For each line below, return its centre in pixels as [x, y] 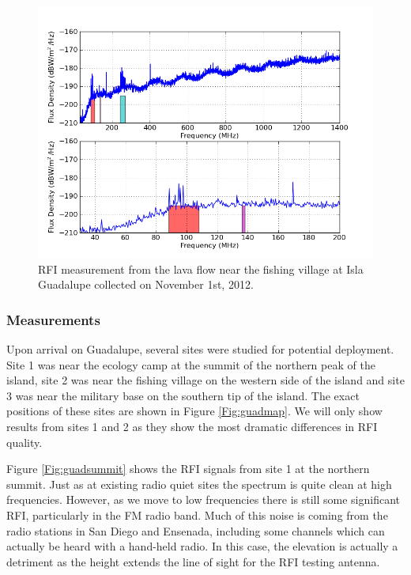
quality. [25, 442]
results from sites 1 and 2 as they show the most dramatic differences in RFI [192, 426]
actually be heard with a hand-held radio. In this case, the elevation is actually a [202, 546]
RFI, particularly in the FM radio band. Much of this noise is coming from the [197, 514]
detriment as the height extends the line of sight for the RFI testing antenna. [193, 561]
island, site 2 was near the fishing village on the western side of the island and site [205, 380]
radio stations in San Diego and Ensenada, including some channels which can [196, 530]
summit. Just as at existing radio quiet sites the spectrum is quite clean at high [199, 484]
